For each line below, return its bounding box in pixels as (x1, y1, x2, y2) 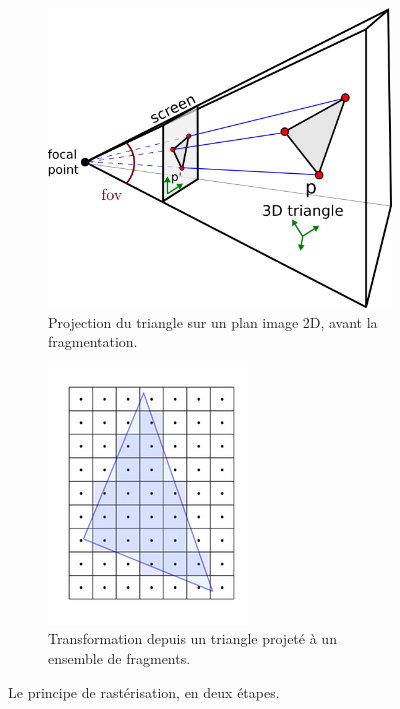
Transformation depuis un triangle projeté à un (48, 628, 337, 649)
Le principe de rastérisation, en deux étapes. (8, 681, 280, 702)
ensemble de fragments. (48, 648, 191, 669)
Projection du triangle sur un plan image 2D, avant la (48, 311, 378, 332)
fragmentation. (48, 331, 138, 352)
